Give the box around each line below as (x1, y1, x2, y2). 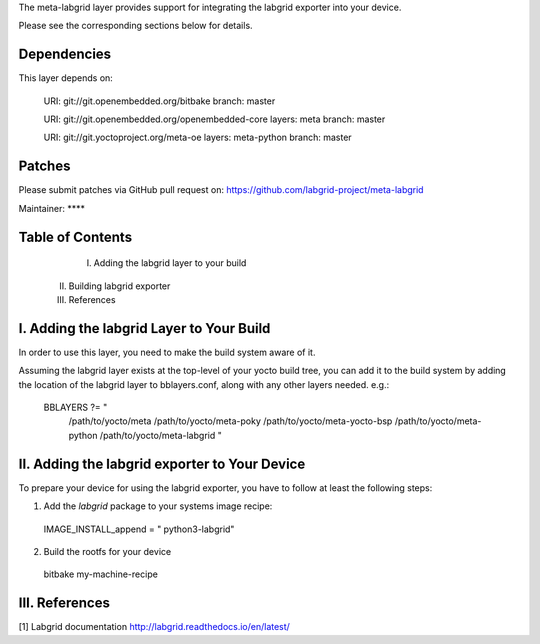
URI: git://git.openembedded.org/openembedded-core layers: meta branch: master (43, 113, 386, 125)
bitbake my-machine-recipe (43, 568, 159, 580)
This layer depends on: (18, 72, 114, 84)
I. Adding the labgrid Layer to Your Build (18, 320, 271, 337)
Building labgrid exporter (68, 280, 171, 292)
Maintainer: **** (18, 202, 85, 214)
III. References (18, 595, 110, 612)
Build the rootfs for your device (43, 545, 172, 557)
